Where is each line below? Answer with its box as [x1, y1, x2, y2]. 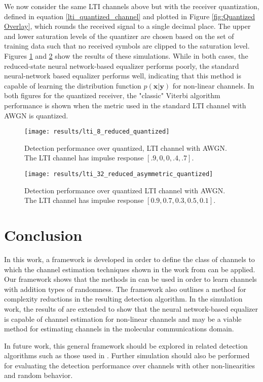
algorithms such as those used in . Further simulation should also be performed [4, 350, 250, 361]
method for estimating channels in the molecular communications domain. [4, 323, 234, 334]
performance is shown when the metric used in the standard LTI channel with [4, 100, 246, 110]
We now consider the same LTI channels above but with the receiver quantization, [4, 1, 259, 11]
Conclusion [4, 225, 83, 245]
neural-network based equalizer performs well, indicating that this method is [4, 70, 241, 81]
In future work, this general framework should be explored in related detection [4, 340, 248, 351]
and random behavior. [4, 370, 73, 380]
